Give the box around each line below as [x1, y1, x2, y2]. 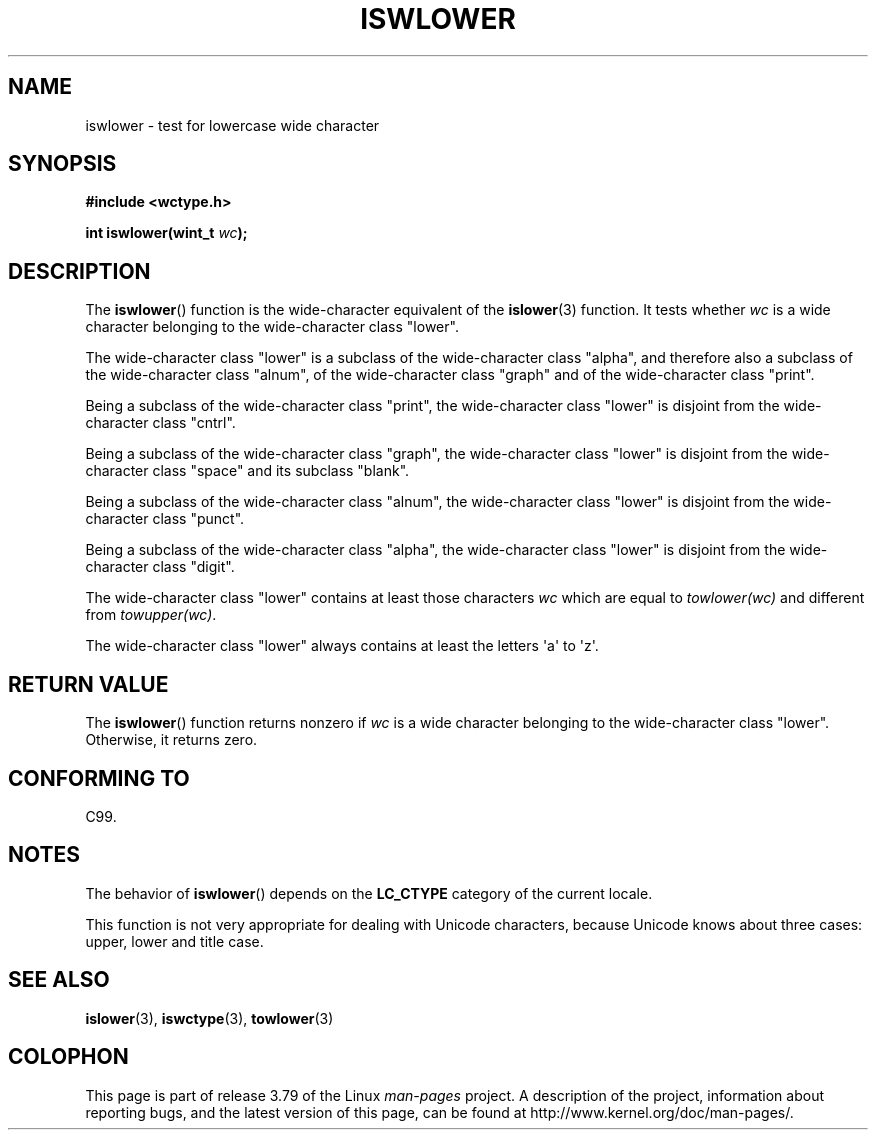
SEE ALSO [8, 967, 110, 993]
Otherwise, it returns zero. [85, 731, 258, 749]
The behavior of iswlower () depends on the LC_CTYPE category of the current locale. [85, 884, 653, 902]
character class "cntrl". [85, 414, 236, 432]
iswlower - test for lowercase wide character [85, 116, 380, 134]
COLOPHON [8, 1044, 129, 1070]
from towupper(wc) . [85, 606, 217, 624]
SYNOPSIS [8, 151, 117, 177]
